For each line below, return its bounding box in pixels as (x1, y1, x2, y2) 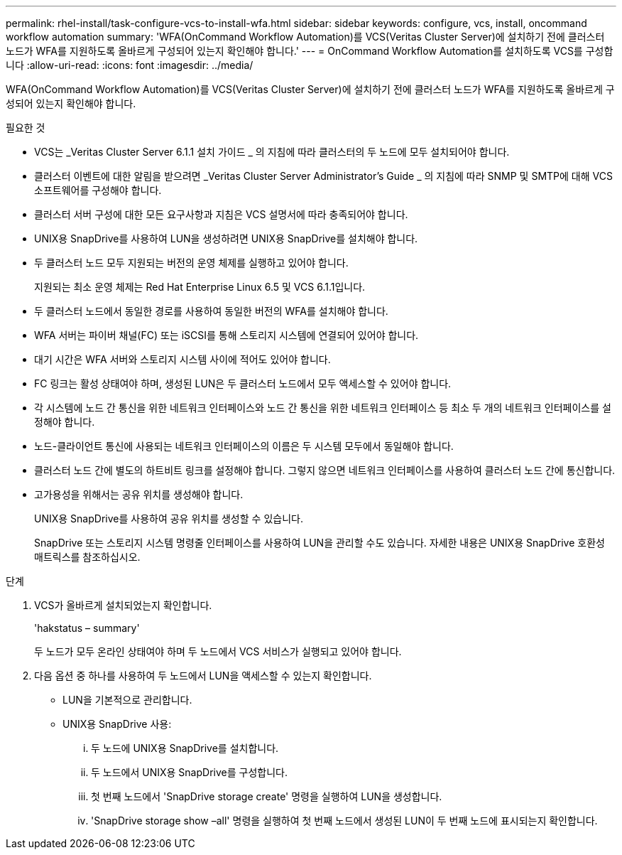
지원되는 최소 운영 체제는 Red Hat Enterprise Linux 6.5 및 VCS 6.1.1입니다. (34, 281, 366, 293)
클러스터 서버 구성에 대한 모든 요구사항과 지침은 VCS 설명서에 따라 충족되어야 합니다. (34, 208, 408, 220)
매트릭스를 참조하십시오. (34, 551, 141, 563)
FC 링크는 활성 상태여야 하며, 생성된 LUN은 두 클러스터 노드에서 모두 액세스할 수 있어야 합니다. (34, 377, 452, 389)
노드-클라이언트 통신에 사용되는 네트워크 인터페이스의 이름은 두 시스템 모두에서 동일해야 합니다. (34, 440, 454, 452)
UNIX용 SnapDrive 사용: (62, 718, 172, 730)
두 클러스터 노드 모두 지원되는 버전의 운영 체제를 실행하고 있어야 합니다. (34, 257, 349, 269)
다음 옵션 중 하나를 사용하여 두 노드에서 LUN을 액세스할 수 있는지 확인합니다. (34, 670, 372, 682)
